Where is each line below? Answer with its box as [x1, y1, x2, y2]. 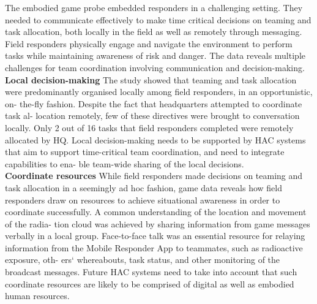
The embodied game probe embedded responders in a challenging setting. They [5, 1, 303, 13]
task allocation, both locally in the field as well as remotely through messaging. [5, 25, 302, 38]
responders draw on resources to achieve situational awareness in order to [5, 193, 280, 206]
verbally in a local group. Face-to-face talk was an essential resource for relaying [5, 229, 305, 242]
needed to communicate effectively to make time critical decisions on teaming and [5, 13, 311, 26]
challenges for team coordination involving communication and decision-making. [5, 61, 305, 74]
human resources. [5, 289, 70, 302]
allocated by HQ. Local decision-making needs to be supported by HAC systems [5, 133, 306, 146]
